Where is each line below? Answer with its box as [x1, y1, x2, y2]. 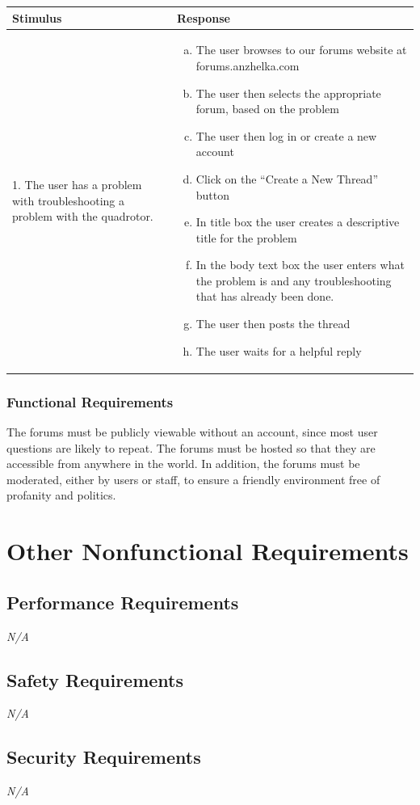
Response [177, 9, 230, 26]
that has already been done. [195, 288, 334, 305]
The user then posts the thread [195, 315, 351, 332]
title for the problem [195, 229, 297, 246]
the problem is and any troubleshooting [195, 272, 392, 289]
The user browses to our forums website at [195, 41, 407, 58]
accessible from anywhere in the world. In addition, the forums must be [6, 455, 360, 472]
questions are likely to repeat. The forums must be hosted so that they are [6, 439, 376, 456]
